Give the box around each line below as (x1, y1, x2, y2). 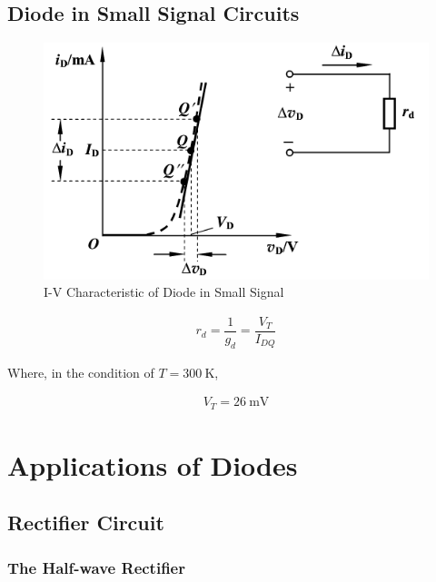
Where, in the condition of (7, 362, 154, 381)
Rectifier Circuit (7, 508, 164, 537)
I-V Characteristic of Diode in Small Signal (44, 282, 284, 301)
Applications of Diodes (7, 446, 298, 483)
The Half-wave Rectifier (7, 556, 185, 578)
